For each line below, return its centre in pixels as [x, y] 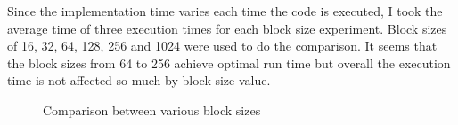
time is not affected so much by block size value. [139, 80]
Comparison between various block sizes [152, 109]
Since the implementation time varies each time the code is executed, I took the [225, 11]
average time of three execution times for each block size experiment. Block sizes [227, 28]
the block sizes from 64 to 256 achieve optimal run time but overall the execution [229, 62]
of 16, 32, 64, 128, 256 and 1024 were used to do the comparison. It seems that [222, 46]
